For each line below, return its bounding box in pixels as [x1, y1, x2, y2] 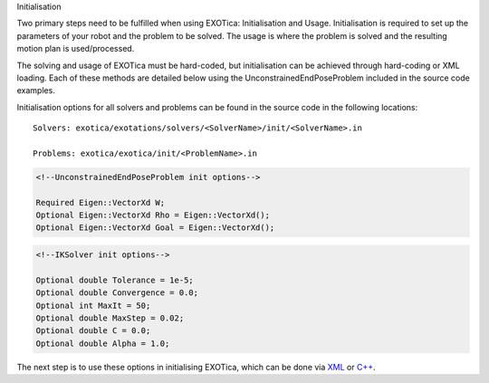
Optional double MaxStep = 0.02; [35, 312, 185, 323]
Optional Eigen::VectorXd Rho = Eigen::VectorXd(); [35, 210, 271, 221]
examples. [16, 85, 56, 96]
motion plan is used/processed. [16, 43, 135, 54]
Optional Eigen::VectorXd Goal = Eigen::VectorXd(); [35, 223, 275, 233]
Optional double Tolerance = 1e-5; [35, 274, 194, 285]
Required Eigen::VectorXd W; [35, 197, 166, 207]
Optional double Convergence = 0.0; [35, 288, 199, 298]
